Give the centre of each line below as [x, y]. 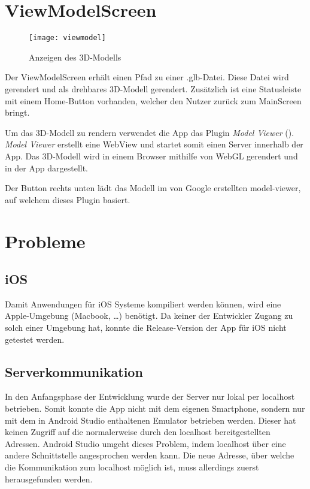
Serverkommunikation [74, 371]
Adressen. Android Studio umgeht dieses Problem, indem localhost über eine [145, 443]
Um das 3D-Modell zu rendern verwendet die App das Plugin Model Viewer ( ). [150, 132]
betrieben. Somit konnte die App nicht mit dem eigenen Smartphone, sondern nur [155, 408]
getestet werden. [35, 339]
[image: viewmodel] [67, 38]
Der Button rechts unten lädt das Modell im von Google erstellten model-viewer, [153, 188]
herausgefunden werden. [49, 479]
